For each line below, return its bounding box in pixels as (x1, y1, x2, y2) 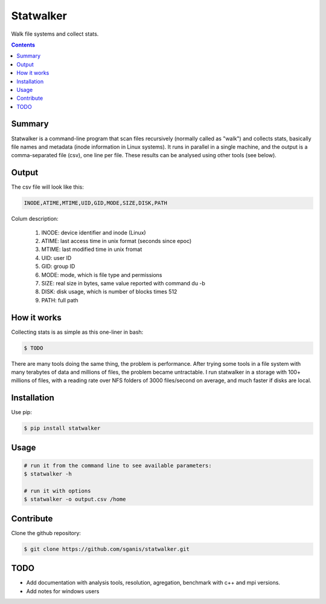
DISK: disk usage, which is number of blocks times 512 (41, 288, 177, 296)
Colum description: (11, 215, 59, 222)
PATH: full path (41, 296, 78, 304)
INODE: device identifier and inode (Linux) (41, 229, 146, 236)
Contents (11, 41, 36, 48)
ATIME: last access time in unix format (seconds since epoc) (41, 238, 192, 245)
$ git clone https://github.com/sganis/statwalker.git (24, 545, 190, 553)
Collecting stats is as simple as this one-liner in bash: (11, 328, 144, 336)
